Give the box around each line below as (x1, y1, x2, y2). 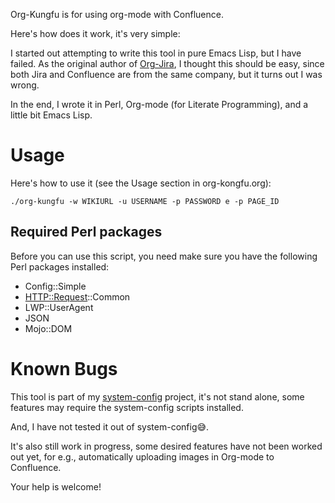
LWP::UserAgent (24, 301, 94, 313)
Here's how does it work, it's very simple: (10, 28, 181, 39)
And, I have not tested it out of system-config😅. (10, 420, 210, 433)
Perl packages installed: (10, 260, 110, 273)
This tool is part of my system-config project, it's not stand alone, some (10, 390, 305, 403)
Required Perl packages (10, 224, 163, 241)
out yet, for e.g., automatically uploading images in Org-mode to (10, 450, 275, 463)
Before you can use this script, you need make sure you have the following (10, 250, 318, 262)
